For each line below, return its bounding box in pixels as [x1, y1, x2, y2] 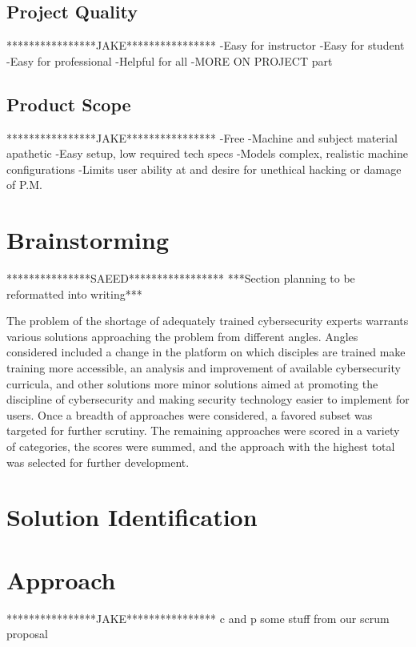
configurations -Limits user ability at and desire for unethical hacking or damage [6, 160, 402, 177]
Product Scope [6, 91, 131, 116]
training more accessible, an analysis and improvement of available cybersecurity [6, 360, 401, 376]
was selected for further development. [6, 453, 190, 470]
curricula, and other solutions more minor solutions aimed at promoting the [6, 375, 378, 392]
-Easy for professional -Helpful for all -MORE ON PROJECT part [6, 52, 333, 69]
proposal [6, 625, 48, 642]
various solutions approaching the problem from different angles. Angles [6, 328, 358, 344]
